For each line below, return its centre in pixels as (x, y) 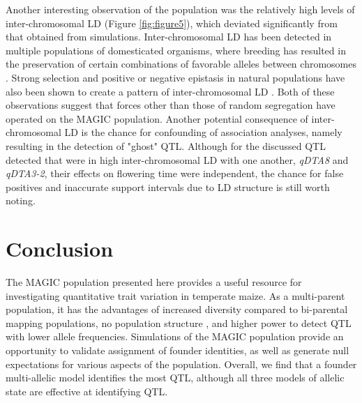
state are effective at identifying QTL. (87, 391)
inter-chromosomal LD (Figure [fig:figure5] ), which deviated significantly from (172, 23)
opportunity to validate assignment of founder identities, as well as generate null (178, 350)
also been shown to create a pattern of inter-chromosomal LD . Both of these (170, 91)
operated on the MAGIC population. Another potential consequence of (157, 118)
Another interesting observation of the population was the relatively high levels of (180, 9)
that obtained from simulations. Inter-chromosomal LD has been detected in (169, 37)
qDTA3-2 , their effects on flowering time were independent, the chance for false (175, 173)
